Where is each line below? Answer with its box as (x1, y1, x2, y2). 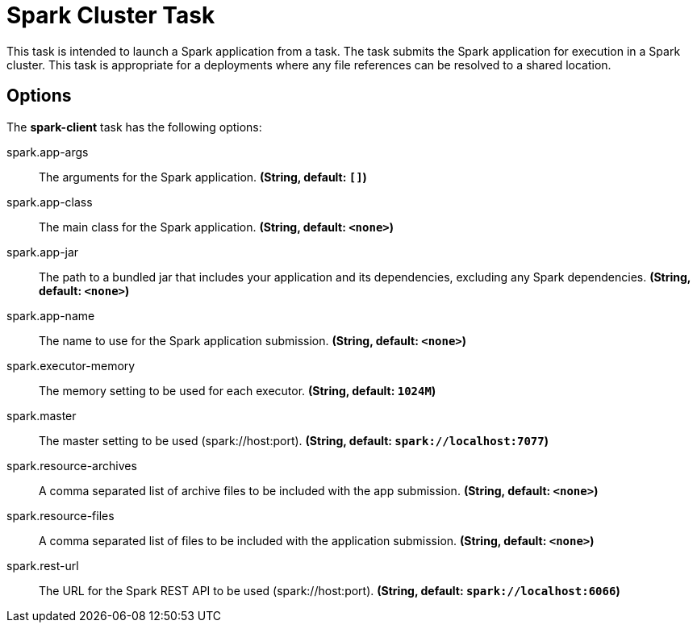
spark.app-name (6, 308, 95, 323)
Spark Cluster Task (6, 2, 215, 29)
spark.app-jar (6, 244, 79, 259)
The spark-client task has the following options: (6, 119, 262, 134)
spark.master (6, 408, 77, 423)
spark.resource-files (6, 508, 115, 523)
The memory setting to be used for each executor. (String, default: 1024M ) (39, 383, 436, 398)
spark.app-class (6, 194, 93, 209)
